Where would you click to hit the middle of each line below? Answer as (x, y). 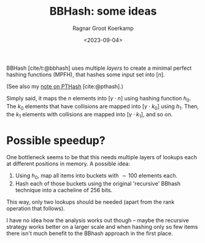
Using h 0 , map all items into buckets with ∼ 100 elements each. (96, 177)
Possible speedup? (56, 140)
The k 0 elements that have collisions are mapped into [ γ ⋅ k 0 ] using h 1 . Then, (103, 107)
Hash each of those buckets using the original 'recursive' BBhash (98, 184)
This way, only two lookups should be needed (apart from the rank (91, 202)
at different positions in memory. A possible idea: (68, 164)
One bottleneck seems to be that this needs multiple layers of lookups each (102, 157)
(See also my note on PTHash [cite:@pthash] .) (65, 86)
